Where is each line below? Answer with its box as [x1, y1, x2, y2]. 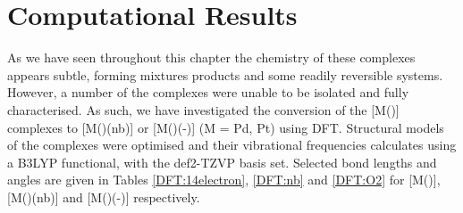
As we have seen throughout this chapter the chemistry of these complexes [7, 48, 416, 67]
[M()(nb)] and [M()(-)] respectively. [7, 187, 200, 206]
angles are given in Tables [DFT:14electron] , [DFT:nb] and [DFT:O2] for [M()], [7, 170, 441, 189]
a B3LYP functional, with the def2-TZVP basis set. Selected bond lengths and [7, 152, 437, 171]
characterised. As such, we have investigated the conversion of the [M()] [7, 100, 400, 119]
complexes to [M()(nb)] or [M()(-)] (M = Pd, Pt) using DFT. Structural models [7, 118, 444, 136]
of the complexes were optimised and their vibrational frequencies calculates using [7, 135, 457, 154]
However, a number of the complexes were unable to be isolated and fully [7, 83, 409, 102]
